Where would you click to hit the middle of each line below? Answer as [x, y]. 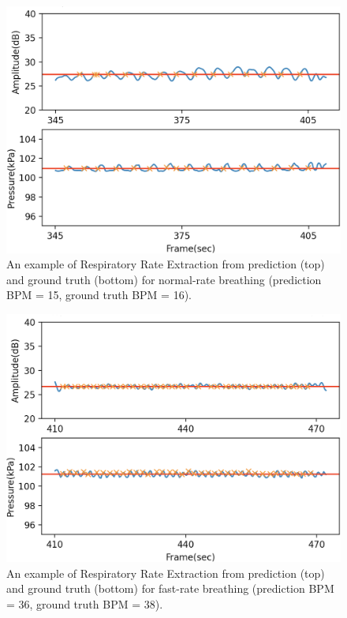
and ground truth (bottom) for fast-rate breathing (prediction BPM [170, 588]
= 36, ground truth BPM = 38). [85, 604]
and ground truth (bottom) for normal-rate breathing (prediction [164, 279]
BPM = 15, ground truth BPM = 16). [99, 295]
